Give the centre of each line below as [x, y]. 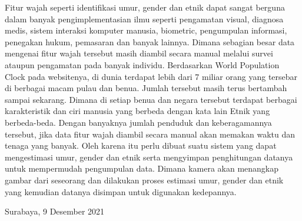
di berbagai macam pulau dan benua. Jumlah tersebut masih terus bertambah [146, 88]
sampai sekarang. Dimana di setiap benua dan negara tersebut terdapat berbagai [151, 99]
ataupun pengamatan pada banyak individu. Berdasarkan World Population [142, 64]
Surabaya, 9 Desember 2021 [55, 211]
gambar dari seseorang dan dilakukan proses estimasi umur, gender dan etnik [144, 180]
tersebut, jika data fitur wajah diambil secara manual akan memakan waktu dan [150, 134]
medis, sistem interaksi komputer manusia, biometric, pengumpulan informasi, [146, 30]
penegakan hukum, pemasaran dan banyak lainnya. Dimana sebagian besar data [150, 41]
